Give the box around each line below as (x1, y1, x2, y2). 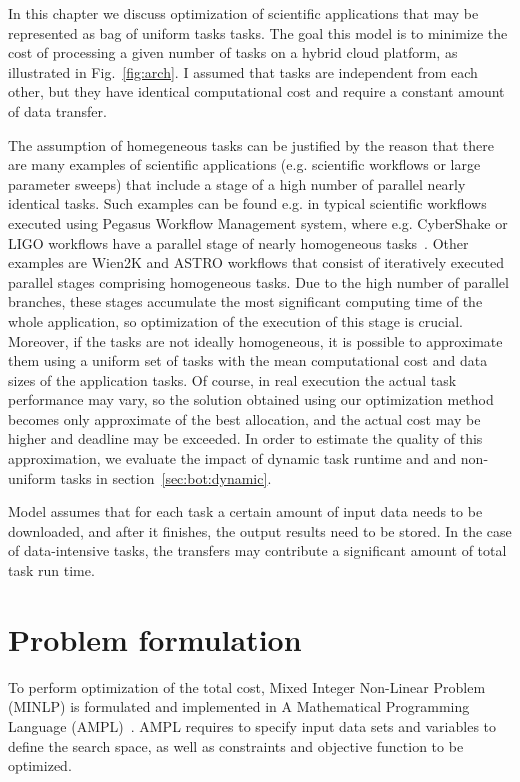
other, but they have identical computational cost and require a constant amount (8, 81, 505, 102)
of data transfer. (8, 100, 107, 121)
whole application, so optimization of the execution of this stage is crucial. (8, 310, 463, 331)
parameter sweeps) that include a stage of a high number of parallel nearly (8, 173, 466, 194)
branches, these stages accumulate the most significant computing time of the (8, 291, 483, 312)
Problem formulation (8, 618, 302, 659)
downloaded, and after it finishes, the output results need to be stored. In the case (8, 520, 512, 541)
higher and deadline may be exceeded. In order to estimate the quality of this (8, 428, 483, 449)
